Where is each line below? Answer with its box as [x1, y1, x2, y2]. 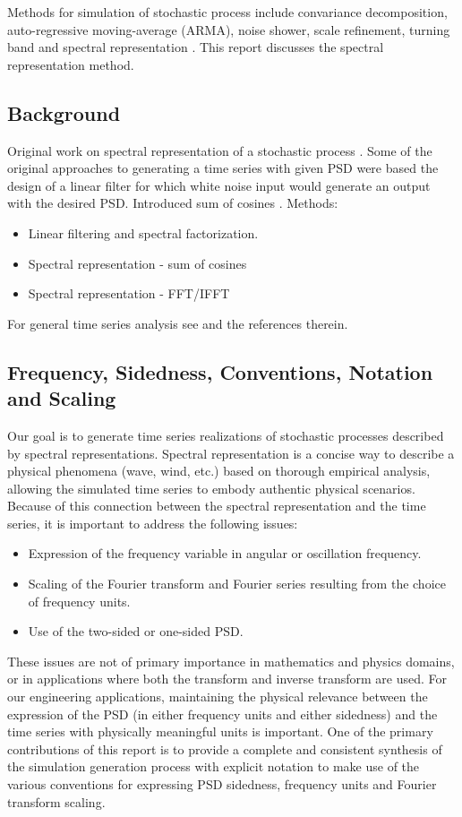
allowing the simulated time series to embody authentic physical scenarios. [7, 478, 415, 497]
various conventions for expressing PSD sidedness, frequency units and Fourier [7, 775, 437, 794]
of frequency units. [28, 591, 131, 610]
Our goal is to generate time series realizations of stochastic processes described [7, 426, 444, 444]
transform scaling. [7, 792, 106, 811]
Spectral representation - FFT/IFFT [28, 284, 230, 303]
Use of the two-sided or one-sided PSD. [28, 622, 244, 641]
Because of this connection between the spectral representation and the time [7, 496, 426, 515]
